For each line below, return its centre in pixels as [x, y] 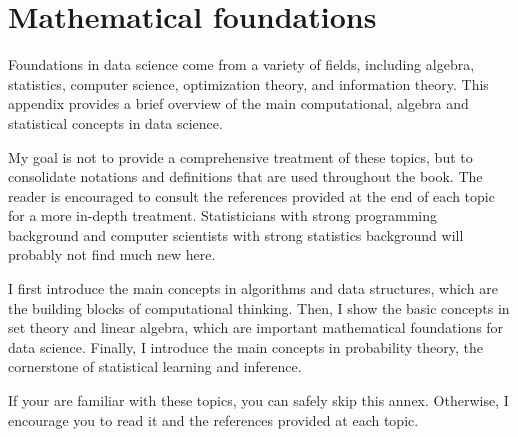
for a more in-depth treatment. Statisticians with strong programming [223, 215]
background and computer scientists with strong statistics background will [236, 234]
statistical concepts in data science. [115, 122]
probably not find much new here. [112, 254]
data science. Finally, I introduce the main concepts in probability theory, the [245, 346]
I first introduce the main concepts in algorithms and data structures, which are [253, 288]
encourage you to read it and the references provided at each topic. [213, 419]
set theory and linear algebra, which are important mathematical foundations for [256, 327]
